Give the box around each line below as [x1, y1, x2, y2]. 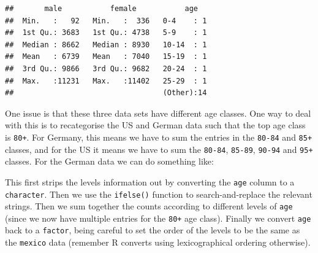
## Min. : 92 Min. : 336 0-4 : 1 [5, 16, 207, 25]
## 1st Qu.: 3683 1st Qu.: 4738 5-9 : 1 [5, 28, 207, 37]
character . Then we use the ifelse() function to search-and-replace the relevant [5, 187, 312, 200]
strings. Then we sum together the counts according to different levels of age [5, 200, 293, 212]
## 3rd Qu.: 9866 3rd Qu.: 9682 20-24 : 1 [5, 64, 207, 73]
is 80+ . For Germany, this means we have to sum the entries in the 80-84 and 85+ [5, 130, 312, 143]
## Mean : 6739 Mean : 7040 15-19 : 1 [5, 52, 207, 61]
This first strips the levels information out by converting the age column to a [5, 175, 295, 188]
